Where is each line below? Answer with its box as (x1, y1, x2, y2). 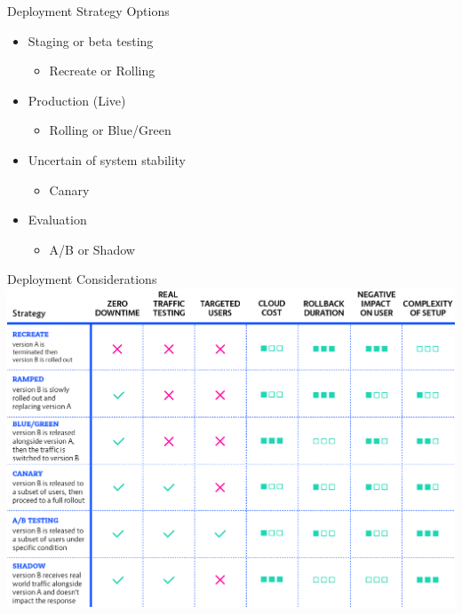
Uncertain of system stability (28, 150, 187, 169)
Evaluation (28, 210, 87, 229)
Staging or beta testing (28, 31, 154, 50)
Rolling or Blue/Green (49, 121, 171, 139)
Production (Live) (28, 91, 126, 109)
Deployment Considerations (7, 270, 157, 288)
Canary (49, 180, 90, 199)
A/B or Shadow (49, 240, 135, 258)
